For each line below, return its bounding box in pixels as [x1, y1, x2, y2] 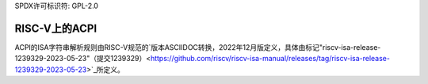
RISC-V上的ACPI [14, 21, 97, 35]
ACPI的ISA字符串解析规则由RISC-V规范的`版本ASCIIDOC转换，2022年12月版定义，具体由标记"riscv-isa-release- [14, 42, 381, 52]
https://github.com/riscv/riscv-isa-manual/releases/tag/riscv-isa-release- [150, 54, 390, 63]
